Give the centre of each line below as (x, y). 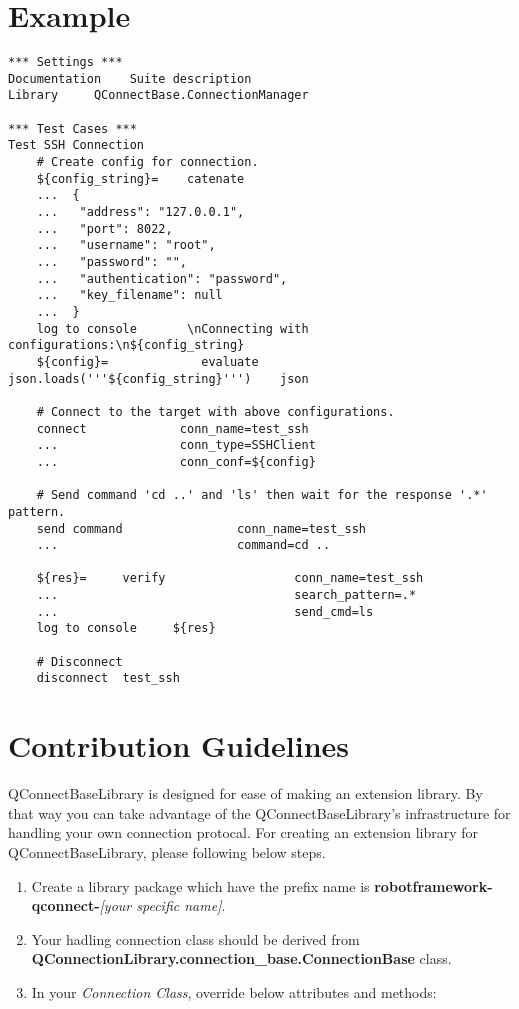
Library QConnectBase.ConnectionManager (158, 95)
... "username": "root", (126, 245)
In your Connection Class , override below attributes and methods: (234, 991)
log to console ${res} (126, 628)
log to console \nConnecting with (172, 328)
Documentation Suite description (130, 78)
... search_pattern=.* (226, 595)
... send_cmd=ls (205, 611)
